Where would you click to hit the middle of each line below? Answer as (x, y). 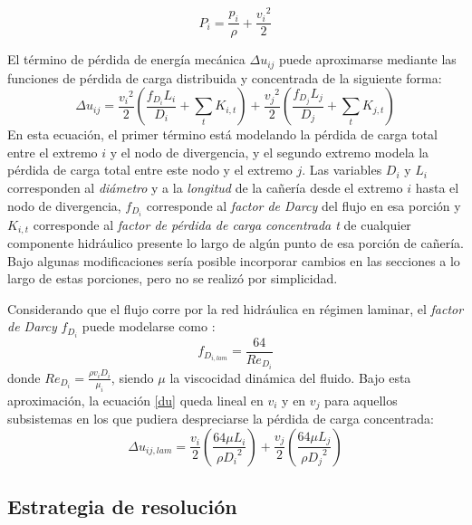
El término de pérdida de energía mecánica (126, 59)
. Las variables (342, 170)
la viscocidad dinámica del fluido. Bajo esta (290, 377)
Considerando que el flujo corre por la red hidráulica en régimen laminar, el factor (236, 308)
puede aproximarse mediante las (368, 59)
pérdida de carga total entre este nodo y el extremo (150, 170)
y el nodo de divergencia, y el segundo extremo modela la (270, 152)
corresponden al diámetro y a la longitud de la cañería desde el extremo (205, 187)
